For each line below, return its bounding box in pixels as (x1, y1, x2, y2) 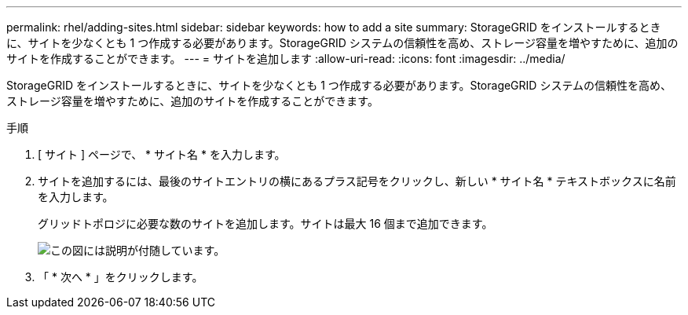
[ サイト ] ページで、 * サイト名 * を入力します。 (38, 148, 286, 161)
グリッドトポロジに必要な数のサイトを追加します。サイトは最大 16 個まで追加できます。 (38, 217, 493, 230)
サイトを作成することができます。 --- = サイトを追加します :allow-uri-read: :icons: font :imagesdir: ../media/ (6, 52, 565, 65)
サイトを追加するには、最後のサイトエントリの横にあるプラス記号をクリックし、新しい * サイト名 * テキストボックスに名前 (38, 174, 676, 188)
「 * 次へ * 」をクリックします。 (38, 270, 203, 284)
